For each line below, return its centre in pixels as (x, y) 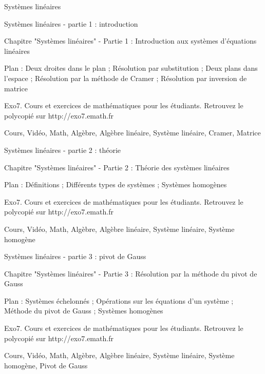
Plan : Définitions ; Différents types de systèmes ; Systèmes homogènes (116, 184)
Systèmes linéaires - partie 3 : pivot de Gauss (75, 256)
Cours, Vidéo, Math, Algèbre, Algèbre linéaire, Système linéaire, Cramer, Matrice (132, 133)
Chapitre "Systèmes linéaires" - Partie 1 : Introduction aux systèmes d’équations (130, 41)
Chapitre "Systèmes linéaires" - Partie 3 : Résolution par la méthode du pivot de (131, 273)
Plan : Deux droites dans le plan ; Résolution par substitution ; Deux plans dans (131, 68)
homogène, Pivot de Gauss (46, 365)
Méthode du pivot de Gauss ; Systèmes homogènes (84, 311)
